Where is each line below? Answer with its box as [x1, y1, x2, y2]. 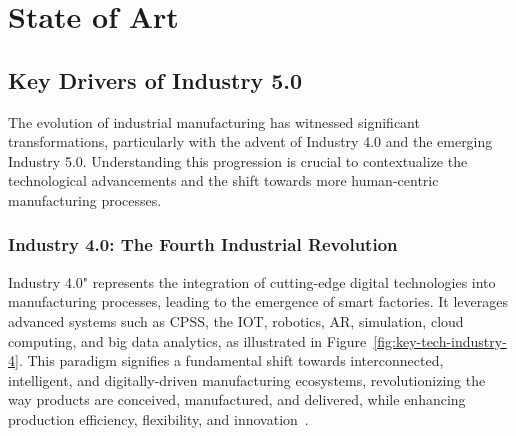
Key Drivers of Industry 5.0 [8, 64, 303, 95]
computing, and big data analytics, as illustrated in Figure [8, 330, 367, 351]
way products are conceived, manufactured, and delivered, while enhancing [8, 389, 466, 410]
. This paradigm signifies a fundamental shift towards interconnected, [18, 350, 444, 371]
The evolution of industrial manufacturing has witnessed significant [8, 111, 420, 132]
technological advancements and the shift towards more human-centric [8, 170, 439, 191]
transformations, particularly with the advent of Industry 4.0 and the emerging [8, 131, 493, 152]
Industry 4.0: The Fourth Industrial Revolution [8, 232, 398, 257]
